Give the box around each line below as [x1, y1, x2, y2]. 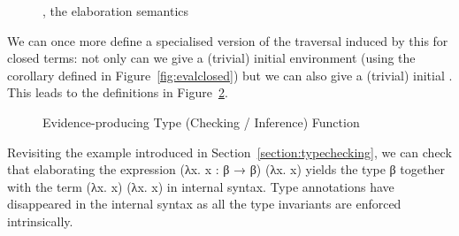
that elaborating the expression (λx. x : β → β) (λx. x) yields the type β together [7, 160, 445, 179]
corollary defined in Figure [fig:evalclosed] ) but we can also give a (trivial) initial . [7, 65, 453, 84]
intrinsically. [7, 211, 73, 230]
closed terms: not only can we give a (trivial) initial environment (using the [7, 49, 416, 67]
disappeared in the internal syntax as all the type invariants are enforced [7, 194, 402, 213]
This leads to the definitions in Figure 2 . [7, 83, 228, 102]
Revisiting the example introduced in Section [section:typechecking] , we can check [7, 142, 452, 161]
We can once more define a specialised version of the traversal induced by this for [7, 31, 448, 49]
